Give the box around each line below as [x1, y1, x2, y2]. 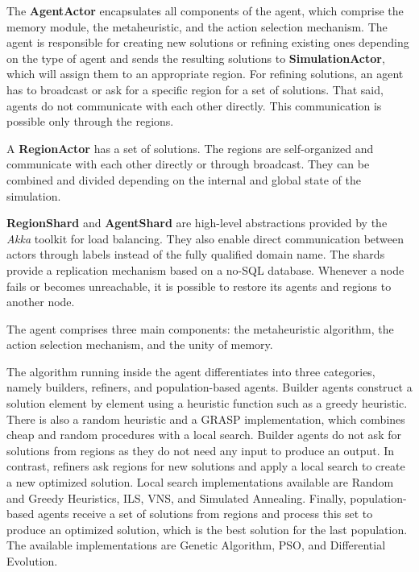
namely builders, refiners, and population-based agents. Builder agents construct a [6, 379, 413, 396]
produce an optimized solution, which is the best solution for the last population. [6, 520, 408, 537]
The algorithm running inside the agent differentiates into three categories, [6, 363, 375, 379]
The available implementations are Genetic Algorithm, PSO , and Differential [6, 537, 386, 553]
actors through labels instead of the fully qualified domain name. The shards [6, 246, 385, 263]
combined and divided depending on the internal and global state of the [6, 171, 362, 188]
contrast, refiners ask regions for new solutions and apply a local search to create [6, 458, 405, 475]
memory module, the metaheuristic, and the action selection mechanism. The [6, 18, 388, 35]
